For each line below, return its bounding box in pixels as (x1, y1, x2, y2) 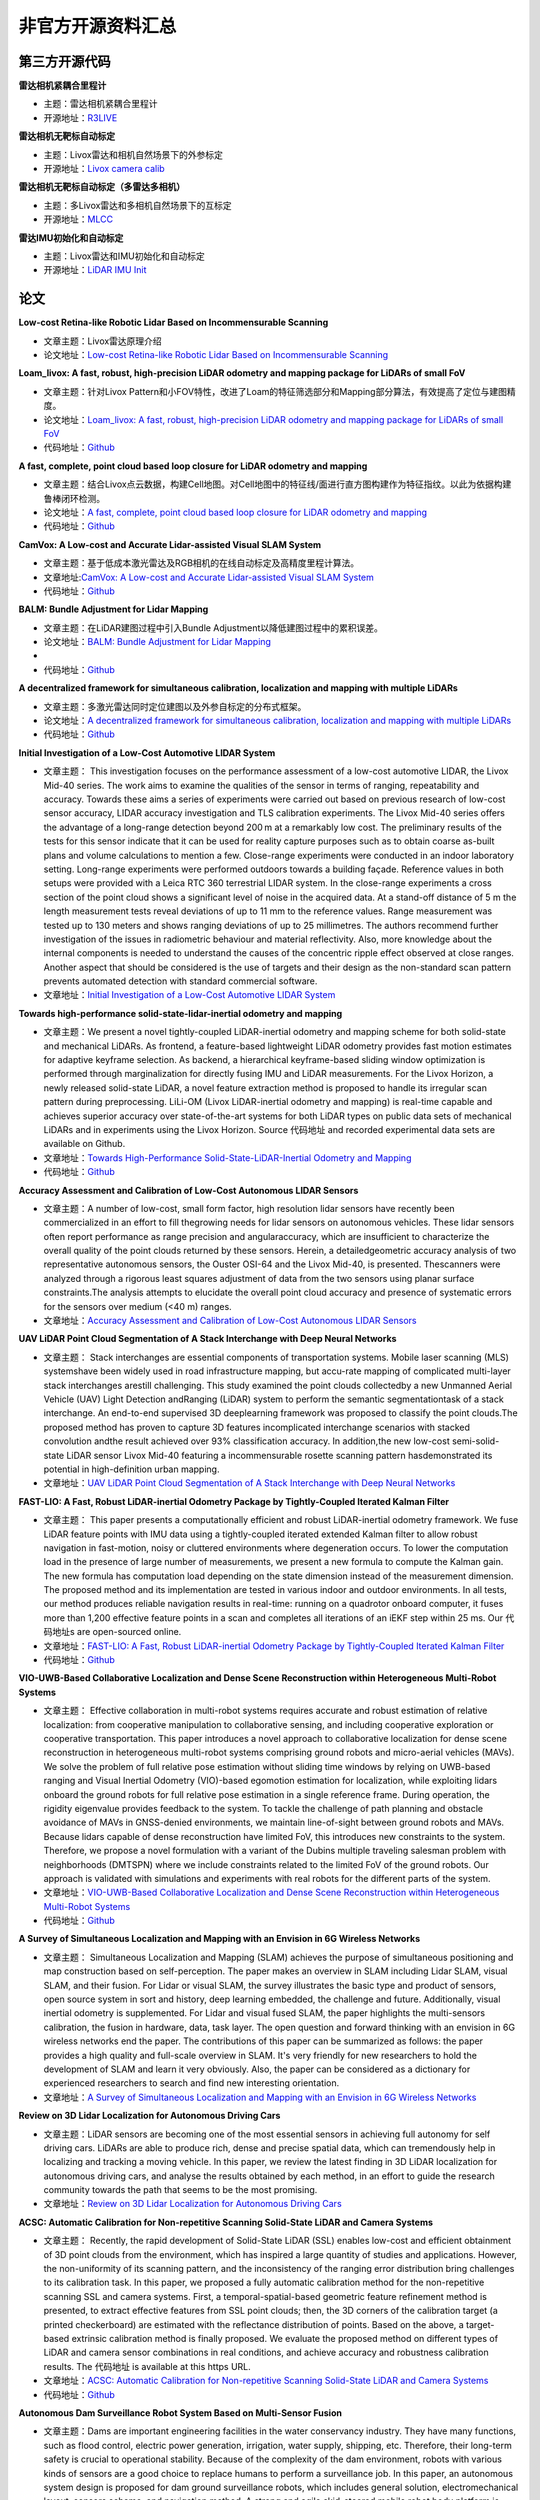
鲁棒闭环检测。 (43, 492, 105, 504)
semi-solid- (451, 1435, 500, 1447)
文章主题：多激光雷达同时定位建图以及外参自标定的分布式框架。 (43, 700, 307, 712)
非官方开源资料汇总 (18, 15, 177, 37)
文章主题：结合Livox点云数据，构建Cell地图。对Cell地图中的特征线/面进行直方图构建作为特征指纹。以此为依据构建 (43, 478, 512, 490)
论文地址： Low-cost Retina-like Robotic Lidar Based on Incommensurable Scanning (43, 349, 389, 361)
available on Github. (43, 1138, 126, 1150)
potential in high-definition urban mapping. (43, 1463, 220, 1475)
